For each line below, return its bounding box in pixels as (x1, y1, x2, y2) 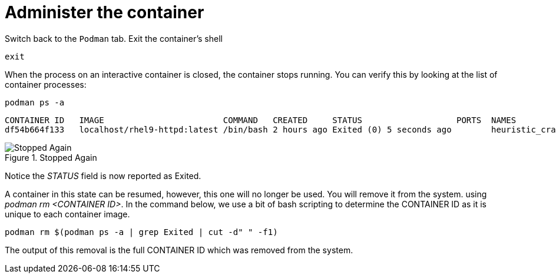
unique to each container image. (5, 208, 130, 219)
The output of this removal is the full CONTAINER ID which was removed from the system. (5, 244, 353, 255)
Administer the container (5, 2, 204, 22)
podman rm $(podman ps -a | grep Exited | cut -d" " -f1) (5, 227, 278, 237)
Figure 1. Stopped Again (5, 152, 97, 163)
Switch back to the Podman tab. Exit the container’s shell (5, 33, 223, 44)
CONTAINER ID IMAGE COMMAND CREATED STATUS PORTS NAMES (5, 115, 517, 125)
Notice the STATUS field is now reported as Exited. (5, 170, 201, 181)
